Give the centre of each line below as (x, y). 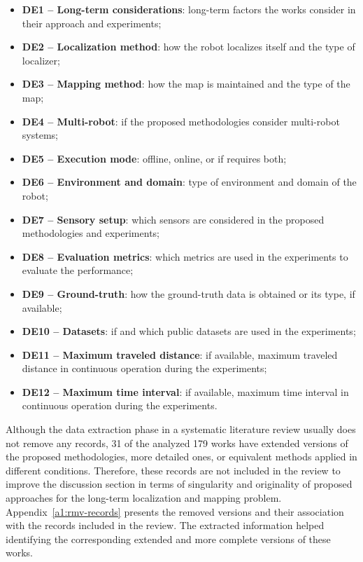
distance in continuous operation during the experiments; (144, 368)
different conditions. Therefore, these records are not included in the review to (173, 470)
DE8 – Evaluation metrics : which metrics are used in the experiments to (185, 256)
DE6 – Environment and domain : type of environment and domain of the (189, 182)
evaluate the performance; (78, 270)
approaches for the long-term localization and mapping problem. (144, 498)
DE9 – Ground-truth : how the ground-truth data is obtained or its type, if (188, 293)
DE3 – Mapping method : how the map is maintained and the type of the (186, 84)
